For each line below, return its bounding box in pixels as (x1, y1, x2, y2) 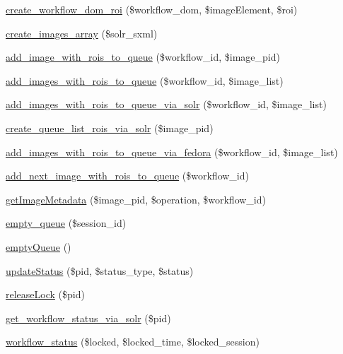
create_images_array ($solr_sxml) (6, 25, 158, 40)
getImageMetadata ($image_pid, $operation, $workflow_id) (6, 191, 266, 206)
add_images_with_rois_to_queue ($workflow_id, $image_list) (6, 73, 284, 88)
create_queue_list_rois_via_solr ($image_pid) (6, 120, 214, 135)
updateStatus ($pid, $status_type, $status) (6, 263, 194, 278)
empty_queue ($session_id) (6, 216, 127, 230)
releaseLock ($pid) (6, 287, 85, 302)
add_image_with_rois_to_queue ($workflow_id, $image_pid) (6, 49, 280, 64)
